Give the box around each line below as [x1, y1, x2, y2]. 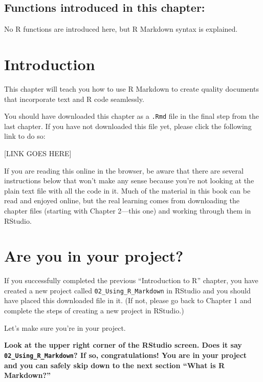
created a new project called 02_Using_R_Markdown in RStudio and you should [4, 285, 251, 295]
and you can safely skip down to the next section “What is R [4, 359, 225, 370]
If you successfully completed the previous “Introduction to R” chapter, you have [4, 275, 258, 286]
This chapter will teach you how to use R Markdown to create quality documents [4, 83, 259, 94]
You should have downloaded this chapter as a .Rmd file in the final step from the [4, 111, 259, 121]
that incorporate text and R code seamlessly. [4, 93, 144, 104]
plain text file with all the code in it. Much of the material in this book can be [4, 185, 251, 196]
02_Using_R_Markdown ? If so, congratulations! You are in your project [4, 349, 247, 360]
